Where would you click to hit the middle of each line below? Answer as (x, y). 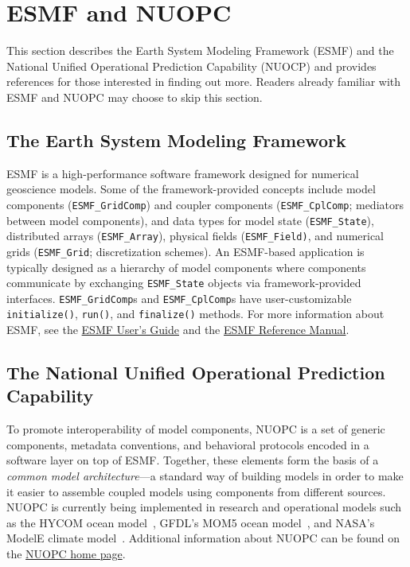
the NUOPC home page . (66, 554)
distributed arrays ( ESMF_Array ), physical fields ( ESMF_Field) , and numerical (195, 236)
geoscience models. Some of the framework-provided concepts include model (191, 189)
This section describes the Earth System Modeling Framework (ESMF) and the (200, 50)
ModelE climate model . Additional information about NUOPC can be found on (203, 538)
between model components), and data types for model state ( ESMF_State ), (190, 220)
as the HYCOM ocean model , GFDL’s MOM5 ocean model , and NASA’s (191, 522)
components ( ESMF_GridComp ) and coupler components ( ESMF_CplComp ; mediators (205, 204)
